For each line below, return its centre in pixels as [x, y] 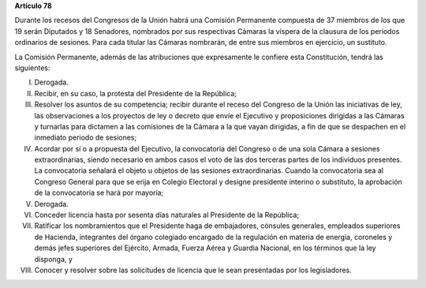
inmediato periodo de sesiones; [86, 137]
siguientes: [32, 68]
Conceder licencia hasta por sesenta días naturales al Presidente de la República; [167, 215]
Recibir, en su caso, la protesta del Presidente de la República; [135, 93]
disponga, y [53, 259]
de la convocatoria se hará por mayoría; [99, 193]
